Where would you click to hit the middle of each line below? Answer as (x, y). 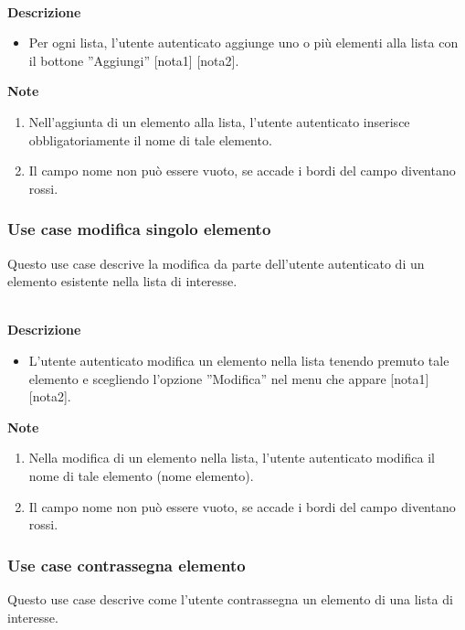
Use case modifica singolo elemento (139, 229)
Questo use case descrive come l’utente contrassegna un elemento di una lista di (230, 598)
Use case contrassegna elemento (127, 565)
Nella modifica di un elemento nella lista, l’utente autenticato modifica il (232, 458)
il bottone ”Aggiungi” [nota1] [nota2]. (134, 60)
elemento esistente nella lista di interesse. (122, 281)
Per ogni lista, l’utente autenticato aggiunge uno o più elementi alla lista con (243, 43)
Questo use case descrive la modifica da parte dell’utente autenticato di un (216, 263)
